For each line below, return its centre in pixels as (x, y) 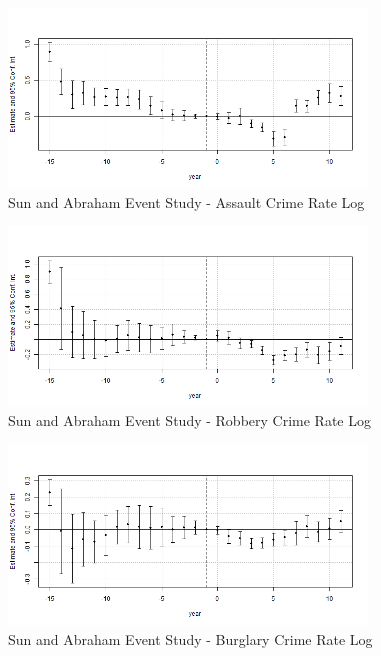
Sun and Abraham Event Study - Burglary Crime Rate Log (190, 638)
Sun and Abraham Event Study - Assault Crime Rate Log (186, 201)
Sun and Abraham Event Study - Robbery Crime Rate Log (189, 420)
